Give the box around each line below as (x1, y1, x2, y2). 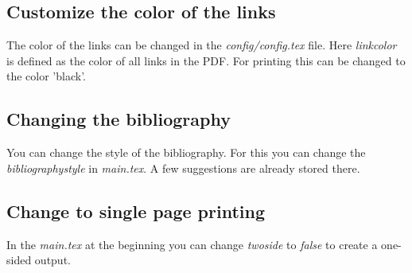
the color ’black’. (6, 68, 86, 84)
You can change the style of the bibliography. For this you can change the (6, 144, 366, 161)
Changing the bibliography (6, 107, 231, 131)
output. (34, 252, 71, 268)
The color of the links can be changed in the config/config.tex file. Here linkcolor (6, 37, 397, 53)
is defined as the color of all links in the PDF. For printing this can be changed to (6, 52, 406, 68)
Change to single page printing (6, 198, 265, 223)
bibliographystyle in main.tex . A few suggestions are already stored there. (6, 159, 360, 176)
